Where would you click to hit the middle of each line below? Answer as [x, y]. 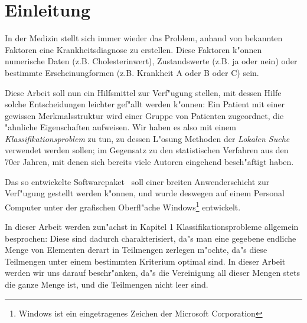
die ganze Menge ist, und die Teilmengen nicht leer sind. [107, 284]
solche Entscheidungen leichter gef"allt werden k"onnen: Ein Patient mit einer [145, 104]
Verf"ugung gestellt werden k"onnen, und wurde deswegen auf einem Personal [145, 193]
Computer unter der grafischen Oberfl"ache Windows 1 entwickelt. [123, 206]
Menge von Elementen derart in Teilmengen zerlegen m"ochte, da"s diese [136, 250]
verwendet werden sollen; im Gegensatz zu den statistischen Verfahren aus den [147, 150]
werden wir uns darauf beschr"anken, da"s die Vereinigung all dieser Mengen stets [153, 273]
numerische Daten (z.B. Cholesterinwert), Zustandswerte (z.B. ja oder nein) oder [151, 61]
